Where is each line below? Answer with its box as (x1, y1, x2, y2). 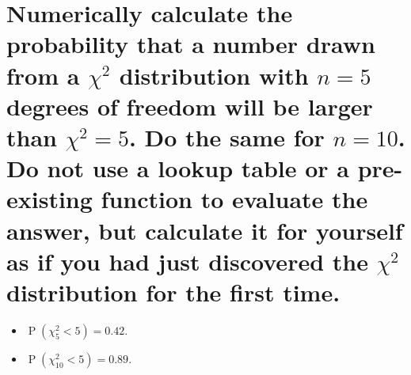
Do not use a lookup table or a (6, 152, 349, 184)
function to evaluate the (101, 183, 368, 215)
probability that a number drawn (6, 28, 375, 60)
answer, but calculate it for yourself (6, 214, 403, 246)
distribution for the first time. (6, 275, 341, 308)
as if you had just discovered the (6, 244, 368, 277)
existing (6, 183, 93, 215)
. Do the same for (128, 120, 325, 153)
